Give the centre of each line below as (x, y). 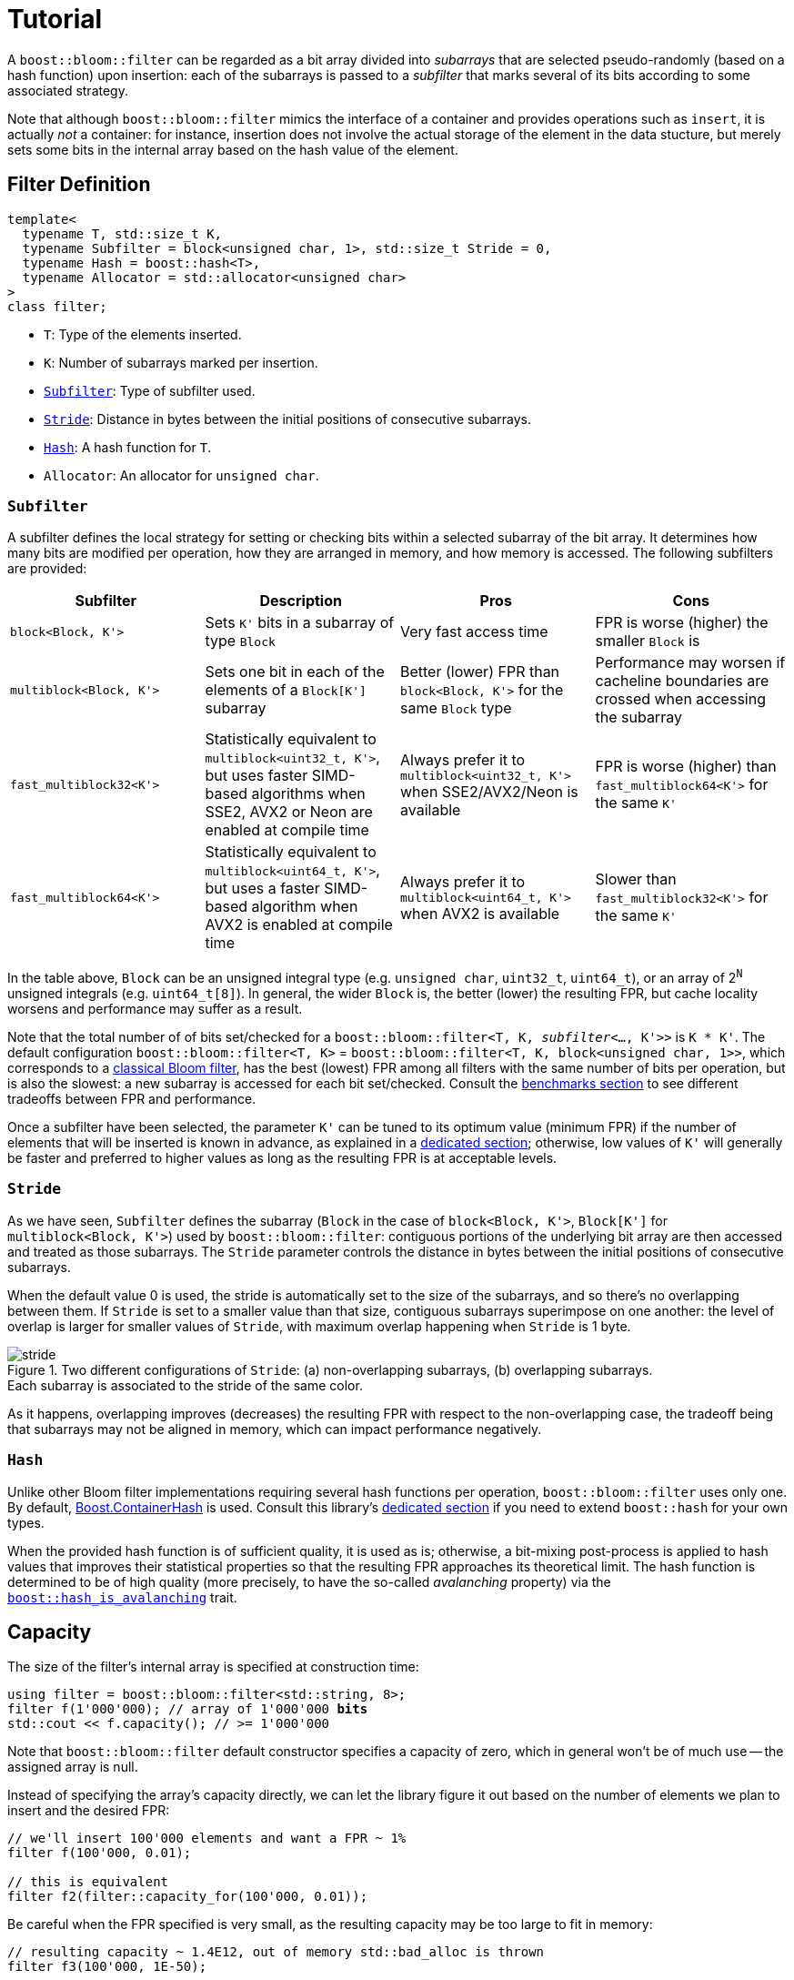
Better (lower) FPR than (480, 672)
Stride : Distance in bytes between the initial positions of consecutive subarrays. (287, 419)
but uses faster (256, 776)
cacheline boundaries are (682, 681)
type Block (240, 641)
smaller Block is (648, 641)
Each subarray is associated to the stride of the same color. (185, 1385)
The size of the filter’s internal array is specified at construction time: (213, 1667)
